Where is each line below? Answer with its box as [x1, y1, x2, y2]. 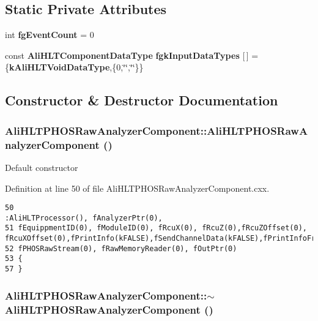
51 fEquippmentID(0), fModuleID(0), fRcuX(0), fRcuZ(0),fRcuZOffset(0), [5, 224, 307, 233]
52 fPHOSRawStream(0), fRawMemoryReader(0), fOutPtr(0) [5, 244, 237, 253]
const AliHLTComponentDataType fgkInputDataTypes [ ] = [5, 48, 259, 61]
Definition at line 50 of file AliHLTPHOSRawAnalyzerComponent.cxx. [5, 181, 270, 194]
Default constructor [5, 160, 78, 173]
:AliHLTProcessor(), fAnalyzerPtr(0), [5, 213, 163, 222]
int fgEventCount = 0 [5, 28, 94, 41]
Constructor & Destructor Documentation [5, 91, 278, 110]
